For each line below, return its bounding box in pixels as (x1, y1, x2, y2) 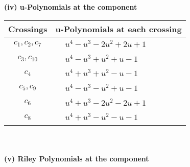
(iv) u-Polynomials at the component (4, 2, 137, 12)
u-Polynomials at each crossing (55, 22, 182, 35)
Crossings (8, 22, 47, 35)
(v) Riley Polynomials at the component (4, 153, 149, 163)
